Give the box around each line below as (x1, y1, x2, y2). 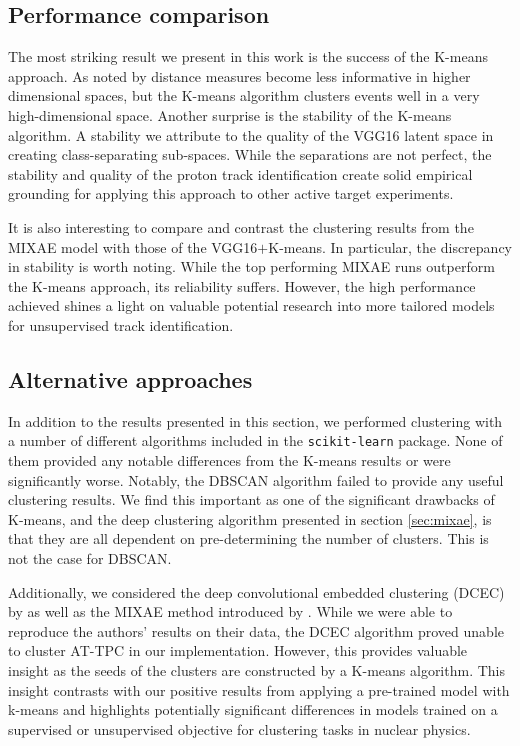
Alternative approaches (8, 363, 253, 394)
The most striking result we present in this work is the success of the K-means (8, 46, 488, 67)
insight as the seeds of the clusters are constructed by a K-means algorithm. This (8, 659, 506, 680)
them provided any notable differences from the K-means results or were (8, 449, 451, 470)
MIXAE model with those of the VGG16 (8, 236, 258, 257)
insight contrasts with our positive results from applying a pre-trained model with (8, 679, 510, 700)
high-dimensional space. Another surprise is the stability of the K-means (8, 104, 452, 125)
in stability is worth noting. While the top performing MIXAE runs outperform (8, 256, 495, 277)
